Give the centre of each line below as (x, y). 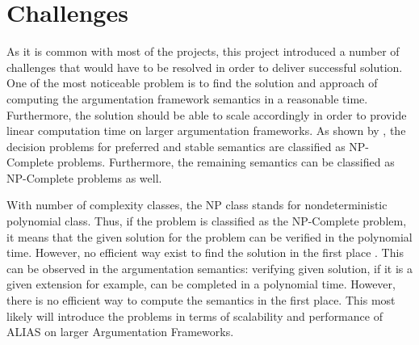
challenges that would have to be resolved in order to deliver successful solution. (205, 67)
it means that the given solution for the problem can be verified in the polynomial (209, 236)
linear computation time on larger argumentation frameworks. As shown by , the (206, 130)
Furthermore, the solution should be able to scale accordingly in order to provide (207, 114)
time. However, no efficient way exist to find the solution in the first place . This (205, 252)
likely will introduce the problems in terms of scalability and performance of (195, 316)
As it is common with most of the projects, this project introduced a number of (203, 51)
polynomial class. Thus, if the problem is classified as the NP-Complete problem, (207, 221)
